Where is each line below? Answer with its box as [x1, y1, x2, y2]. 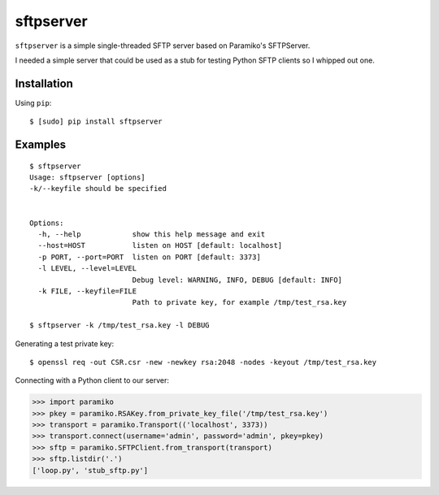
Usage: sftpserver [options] [29, 173, 146, 182]
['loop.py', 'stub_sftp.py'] [32, 466, 149, 475]
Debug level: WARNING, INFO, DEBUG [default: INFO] [132, 275, 343, 284]
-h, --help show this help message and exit [37, 229, 266, 239]
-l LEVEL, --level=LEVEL [37, 264, 137, 273]
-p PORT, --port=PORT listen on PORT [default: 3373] [37, 252, 262, 262]
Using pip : [15, 98, 52, 107]
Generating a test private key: [15, 338, 114, 349]
